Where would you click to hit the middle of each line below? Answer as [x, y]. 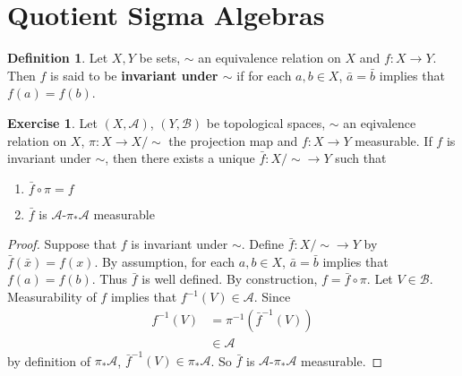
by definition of [49, 360]
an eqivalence [380, 122]
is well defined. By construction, [230, 279]
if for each [264, 75]
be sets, [160, 58]
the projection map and [233, 140]
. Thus [110, 279]
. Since [272, 297]
